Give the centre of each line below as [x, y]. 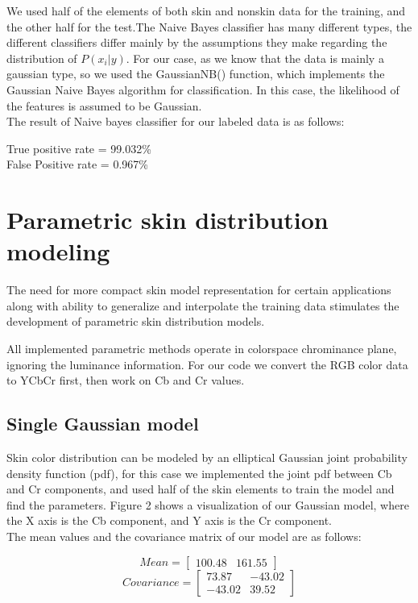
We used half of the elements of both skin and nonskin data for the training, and [206, 10]
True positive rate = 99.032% [79, 148]
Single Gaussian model [103, 424]
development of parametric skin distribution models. [136, 321]
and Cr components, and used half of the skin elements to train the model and [201, 489]
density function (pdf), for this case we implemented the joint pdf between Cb [199, 473]
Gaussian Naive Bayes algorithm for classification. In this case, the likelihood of [203, 89]
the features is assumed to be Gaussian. [104, 105]
